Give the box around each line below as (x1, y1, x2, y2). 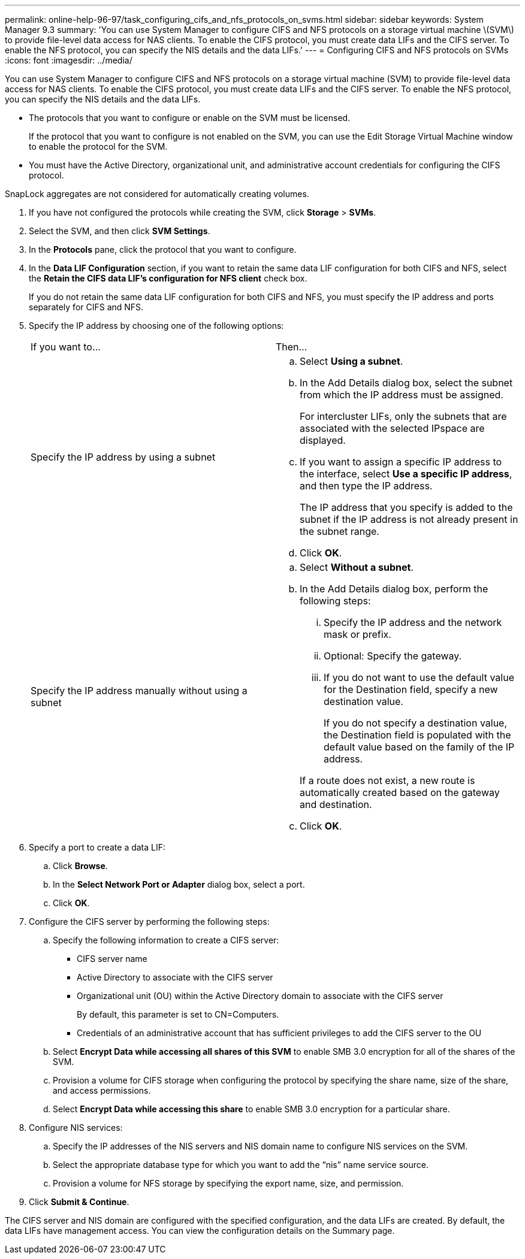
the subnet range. (300, 525, 379, 537)
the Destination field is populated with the (324, 729, 511, 741)
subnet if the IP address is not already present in (300, 513, 518, 525)
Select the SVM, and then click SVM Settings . (29, 226, 210, 236)
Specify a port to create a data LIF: (29, 842, 166, 852)
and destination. (300, 798, 372, 810)
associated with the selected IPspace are (300, 422, 485, 434)
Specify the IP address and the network (324, 616, 502, 628)
